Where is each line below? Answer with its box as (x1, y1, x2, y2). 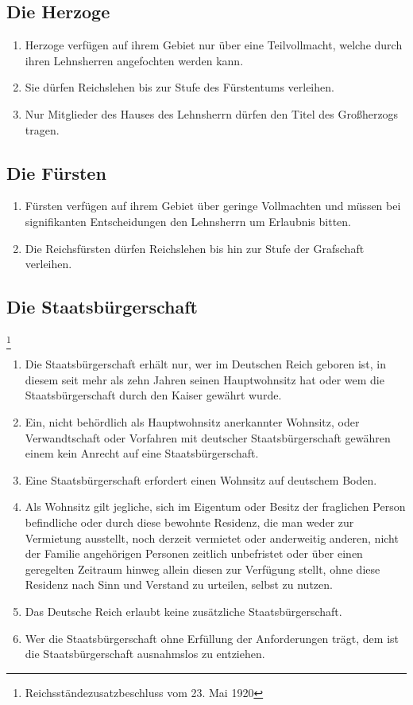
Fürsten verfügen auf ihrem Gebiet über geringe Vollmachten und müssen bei (25, 197, 401, 214)
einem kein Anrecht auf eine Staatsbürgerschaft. (25, 445, 259, 462)
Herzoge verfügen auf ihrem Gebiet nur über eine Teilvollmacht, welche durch (25, 37, 403, 53)
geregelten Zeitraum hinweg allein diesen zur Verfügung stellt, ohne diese (25, 560, 380, 577)
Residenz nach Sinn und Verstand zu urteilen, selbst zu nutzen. (25, 576, 333, 593)
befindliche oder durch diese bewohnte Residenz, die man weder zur (25, 514, 354, 531)
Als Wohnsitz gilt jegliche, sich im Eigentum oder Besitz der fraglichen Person (25, 498, 406, 515)
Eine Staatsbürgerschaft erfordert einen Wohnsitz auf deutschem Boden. (25, 471, 377, 488)
